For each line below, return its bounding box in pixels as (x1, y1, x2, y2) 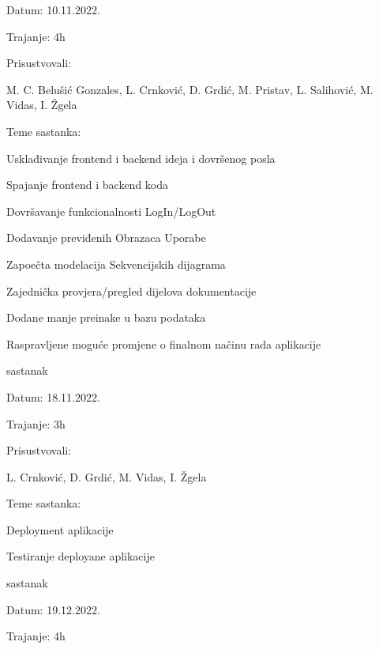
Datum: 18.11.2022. (6, 388, 100, 405)
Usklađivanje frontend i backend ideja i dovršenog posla (6, 149, 276, 166)
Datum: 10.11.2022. (6, 2, 100, 17)
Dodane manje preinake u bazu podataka (6, 309, 206, 326)
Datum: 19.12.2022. (6, 601, 100, 617)
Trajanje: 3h (6, 415, 66, 432)
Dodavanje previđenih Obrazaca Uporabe (6, 229, 206, 246)
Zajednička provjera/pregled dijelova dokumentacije (6, 282, 257, 299)
